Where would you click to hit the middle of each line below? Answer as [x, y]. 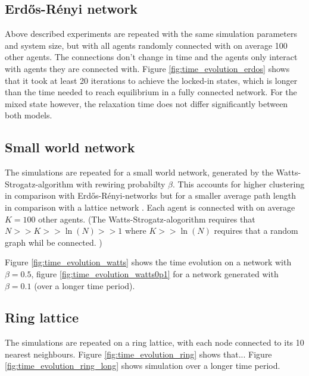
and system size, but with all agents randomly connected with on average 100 [146, 45]
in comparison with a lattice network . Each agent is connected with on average [150, 207]
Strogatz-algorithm [39, 184]
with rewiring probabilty [121, 184]
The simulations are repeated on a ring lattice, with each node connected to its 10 [154, 342]
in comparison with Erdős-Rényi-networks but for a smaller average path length [150, 195]
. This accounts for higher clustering [238, 184]
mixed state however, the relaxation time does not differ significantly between [146, 103]
